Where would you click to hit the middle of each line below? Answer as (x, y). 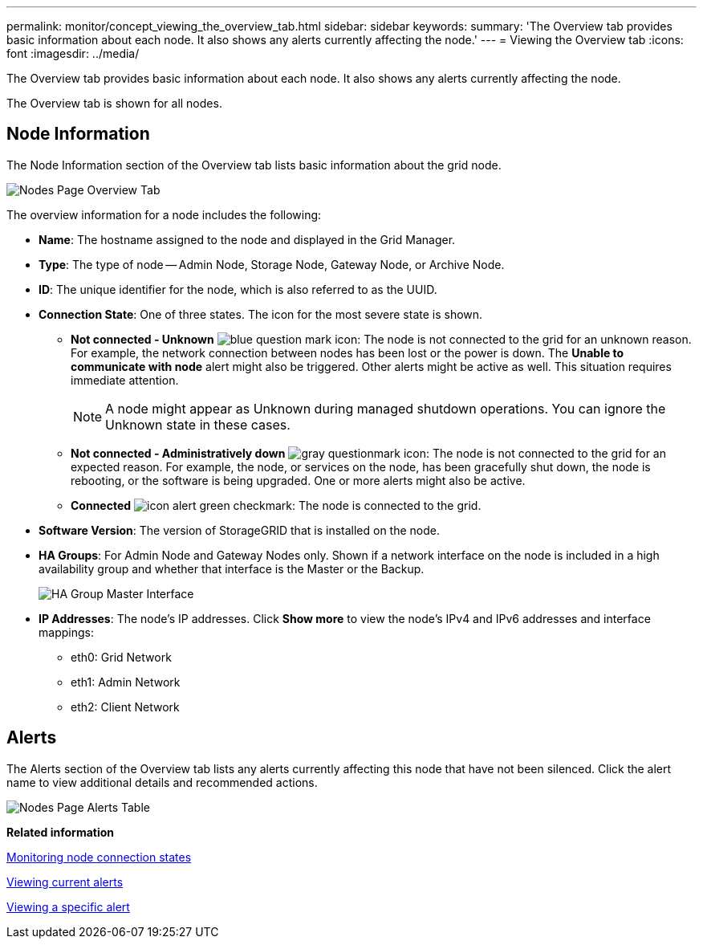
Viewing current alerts (65, 882)
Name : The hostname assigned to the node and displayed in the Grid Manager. (247, 239)
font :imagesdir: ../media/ (73, 53)
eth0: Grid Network (121, 657)
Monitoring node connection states (99, 857)
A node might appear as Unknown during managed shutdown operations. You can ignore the (386, 408)
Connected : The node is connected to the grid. (276, 505)
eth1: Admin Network (126, 682)
